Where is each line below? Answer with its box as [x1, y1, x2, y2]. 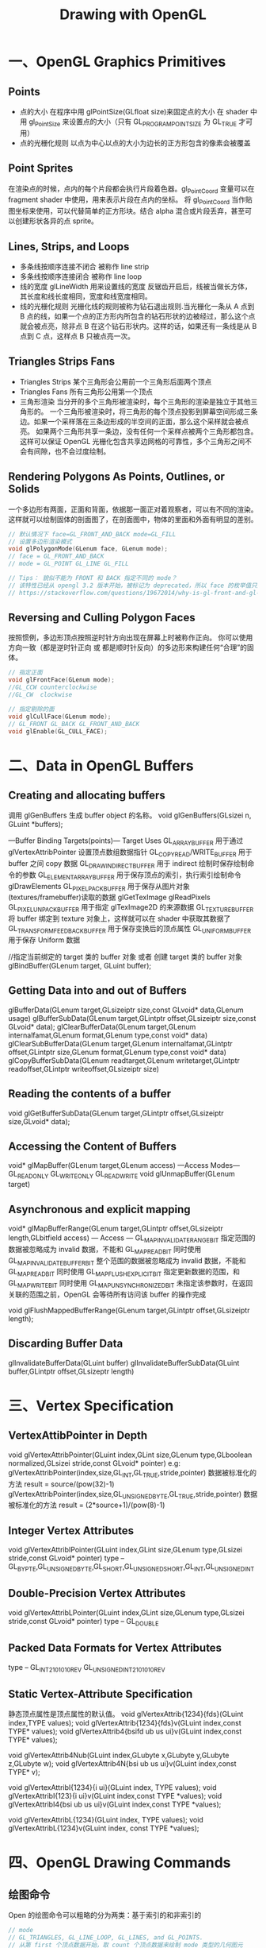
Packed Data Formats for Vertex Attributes [8, 1641, 222, 1655]
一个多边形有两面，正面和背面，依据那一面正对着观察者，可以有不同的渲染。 [8, 504, 258, 514]
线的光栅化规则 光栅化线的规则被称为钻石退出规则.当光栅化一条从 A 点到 [19, 302, 255, 311]
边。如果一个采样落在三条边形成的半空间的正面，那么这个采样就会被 [19, 416, 242, 426]
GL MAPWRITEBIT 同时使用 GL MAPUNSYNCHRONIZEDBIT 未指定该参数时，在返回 [8, 1278, 253, 1290]
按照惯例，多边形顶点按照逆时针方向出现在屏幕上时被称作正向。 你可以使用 [8, 633, 253, 643]
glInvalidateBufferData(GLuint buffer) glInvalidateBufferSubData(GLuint [8, 1358, 240, 1367]
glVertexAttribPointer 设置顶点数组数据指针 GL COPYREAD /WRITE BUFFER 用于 [8, 848, 253, 859]
